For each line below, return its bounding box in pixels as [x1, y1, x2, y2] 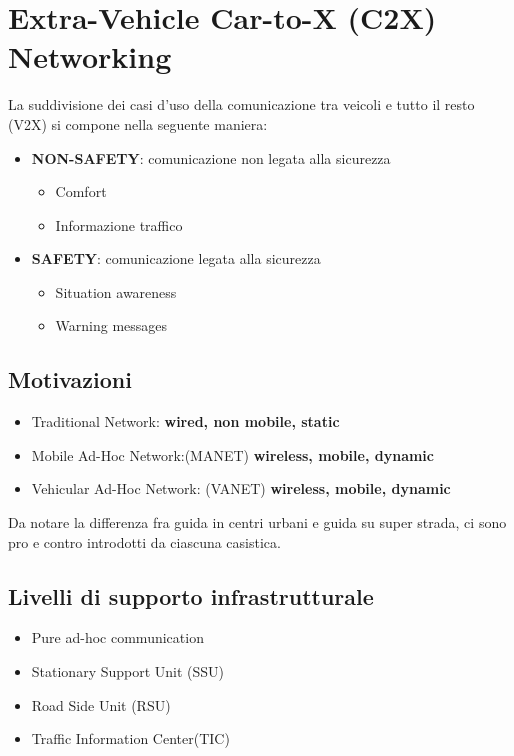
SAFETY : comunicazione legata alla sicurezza [31, 248, 321, 269]
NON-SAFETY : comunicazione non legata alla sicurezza [31, 147, 391, 168]
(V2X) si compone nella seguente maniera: [8, 113, 268, 134]
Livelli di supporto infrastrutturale [8, 580, 374, 611]
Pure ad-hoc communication [31, 627, 204, 648]
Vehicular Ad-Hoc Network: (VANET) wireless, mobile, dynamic [31, 478, 451, 499]
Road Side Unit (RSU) [31, 694, 171, 715]
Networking [8, 36, 172, 77]
